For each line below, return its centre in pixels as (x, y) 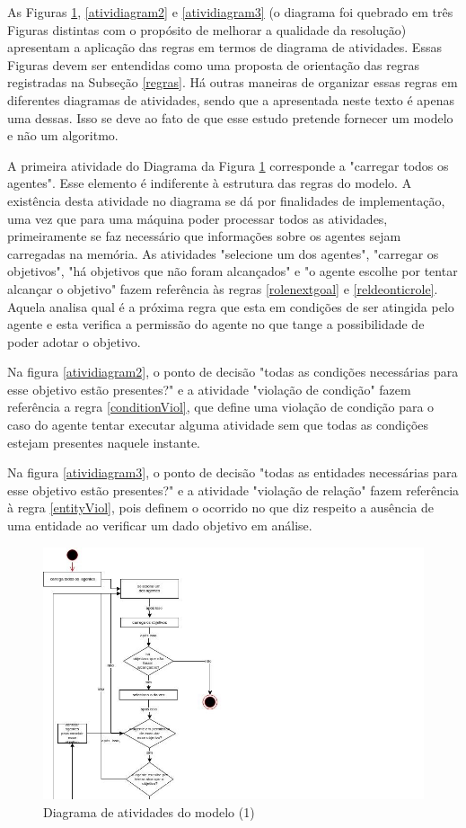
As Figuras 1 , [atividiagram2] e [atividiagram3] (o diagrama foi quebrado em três (230, 12)
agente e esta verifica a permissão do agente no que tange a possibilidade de (216, 324)
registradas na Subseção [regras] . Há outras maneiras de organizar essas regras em (233, 82)
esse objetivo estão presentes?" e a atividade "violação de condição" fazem (209, 389)
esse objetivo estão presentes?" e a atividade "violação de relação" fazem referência (233, 490)
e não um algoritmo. (63, 135)
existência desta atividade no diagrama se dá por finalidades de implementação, (226, 200)
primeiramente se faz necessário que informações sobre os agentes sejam (204, 236)
